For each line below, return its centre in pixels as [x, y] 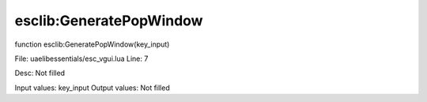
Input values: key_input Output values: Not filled [92, 88]
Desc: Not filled [40, 73]
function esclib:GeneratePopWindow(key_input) [92, 44]
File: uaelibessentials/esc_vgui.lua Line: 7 [81, 59]
